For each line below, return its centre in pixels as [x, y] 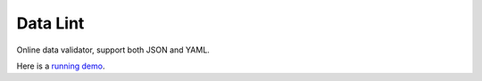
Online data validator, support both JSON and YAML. [113, 50]
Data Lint [50, 23]
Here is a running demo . [61, 66]
